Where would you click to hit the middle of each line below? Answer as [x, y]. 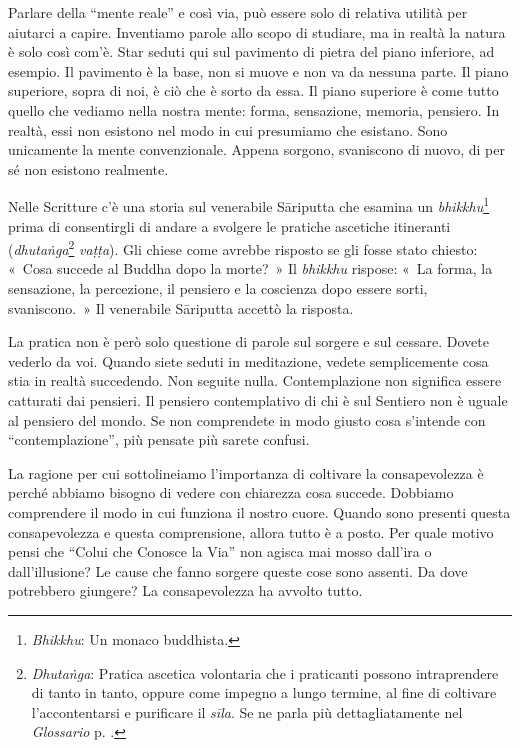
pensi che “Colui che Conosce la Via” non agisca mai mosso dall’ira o [220, 551]
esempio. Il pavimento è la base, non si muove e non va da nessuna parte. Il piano [258, 70]
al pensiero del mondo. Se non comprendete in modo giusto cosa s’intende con [247, 419]
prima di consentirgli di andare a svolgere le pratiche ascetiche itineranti [229, 225]
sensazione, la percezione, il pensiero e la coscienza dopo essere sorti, [218, 288]
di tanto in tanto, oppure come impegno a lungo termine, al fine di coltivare [264, 692]
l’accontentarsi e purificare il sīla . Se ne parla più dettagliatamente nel [247, 711]
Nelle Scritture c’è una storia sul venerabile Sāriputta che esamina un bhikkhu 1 [249, 204]
